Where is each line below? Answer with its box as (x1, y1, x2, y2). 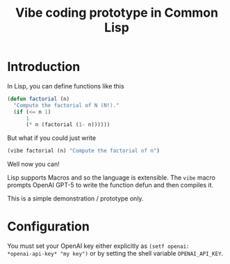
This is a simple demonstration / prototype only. (7, 194, 144, 203)
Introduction (7, 59, 81, 75)
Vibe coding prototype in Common (15, 5, 219, 21)
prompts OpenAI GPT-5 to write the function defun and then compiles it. (7, 181, 214, 189)
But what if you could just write (7, 134, 96, 142)
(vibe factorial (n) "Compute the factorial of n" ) (7, 148, 160, 155)
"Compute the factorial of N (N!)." (13, 102, 120, 109)
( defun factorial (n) (7, 95, 70, 102)
